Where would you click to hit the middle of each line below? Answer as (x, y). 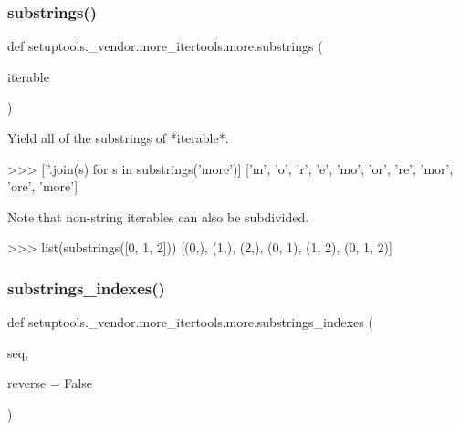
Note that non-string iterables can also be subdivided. (158, 216)
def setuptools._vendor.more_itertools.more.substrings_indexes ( (190, 322)
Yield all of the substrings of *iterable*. (118, 138)
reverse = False (50, 383)
